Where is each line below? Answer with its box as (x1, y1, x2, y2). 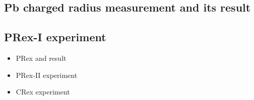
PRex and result (16, 52, 67, 63)
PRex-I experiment (4, 29, 106, 45)
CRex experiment (16, 86, 70, 97)
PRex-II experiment (16, 69, 78, 80)
